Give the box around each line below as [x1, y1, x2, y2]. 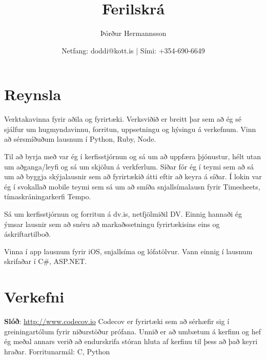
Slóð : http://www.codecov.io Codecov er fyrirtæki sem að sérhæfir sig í [4, 316, 230, 327]
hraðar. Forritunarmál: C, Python [4, 346, 110, 356]
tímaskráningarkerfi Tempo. [4, 191, 91, 202]
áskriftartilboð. [4, 229, 51, 239]
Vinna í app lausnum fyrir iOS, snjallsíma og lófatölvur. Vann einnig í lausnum [4, 245, 253, 256]
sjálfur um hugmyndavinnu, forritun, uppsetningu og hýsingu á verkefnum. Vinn [4, 123, 256, 134]
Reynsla [4, 84, 62, 105]
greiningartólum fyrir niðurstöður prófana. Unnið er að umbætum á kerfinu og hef [4, 326, 261, 336]
